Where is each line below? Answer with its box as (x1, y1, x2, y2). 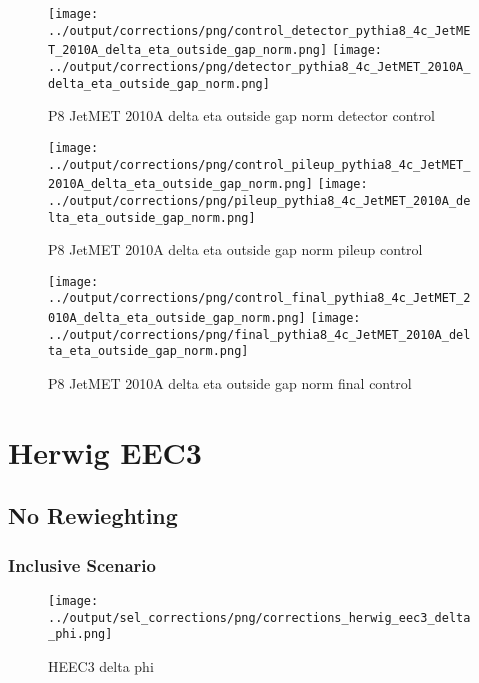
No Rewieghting (8, 500, 178, 531)
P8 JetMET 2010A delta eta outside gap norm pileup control (48, 239, 423, 260)
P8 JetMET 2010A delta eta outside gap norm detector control (48, 105, 435, 126)
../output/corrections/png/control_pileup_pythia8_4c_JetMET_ (48, 157, 471, 172)
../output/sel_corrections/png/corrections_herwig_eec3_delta (48, 610, 471, 625)
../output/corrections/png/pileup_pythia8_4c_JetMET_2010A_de (48, 193, 471, 208)
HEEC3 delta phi (48, 655, 154, 676)
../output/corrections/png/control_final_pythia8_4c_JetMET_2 (48, 291, 471, 306)
